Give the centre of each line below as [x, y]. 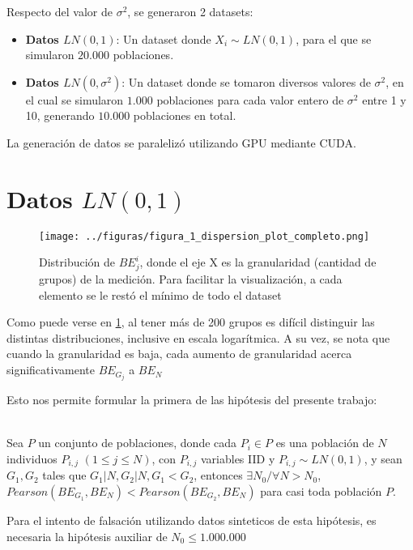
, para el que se [334, 38]
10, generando [60, 115]
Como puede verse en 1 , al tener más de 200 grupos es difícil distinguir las [191, 322]
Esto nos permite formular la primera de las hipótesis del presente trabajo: [192, 400]
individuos [32, 458]
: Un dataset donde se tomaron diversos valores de [246, 81]
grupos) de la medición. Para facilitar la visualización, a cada [191, 279]
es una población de [325, 443]
